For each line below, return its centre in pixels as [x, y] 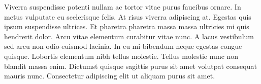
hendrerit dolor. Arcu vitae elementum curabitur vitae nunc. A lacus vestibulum [129, 36]
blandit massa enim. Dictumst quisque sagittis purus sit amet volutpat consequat [130, 66]
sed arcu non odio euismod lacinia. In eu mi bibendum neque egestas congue [123, 46]
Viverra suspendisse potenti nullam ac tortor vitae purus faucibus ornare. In [123, 7]
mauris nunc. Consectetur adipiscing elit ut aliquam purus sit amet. [110, 76]
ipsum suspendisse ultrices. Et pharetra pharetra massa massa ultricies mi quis [127, 26]
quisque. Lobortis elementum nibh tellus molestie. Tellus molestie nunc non [121, 56]
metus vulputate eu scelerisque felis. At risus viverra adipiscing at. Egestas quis [128, 16]
